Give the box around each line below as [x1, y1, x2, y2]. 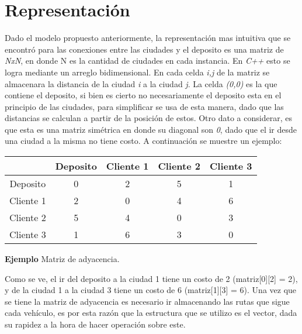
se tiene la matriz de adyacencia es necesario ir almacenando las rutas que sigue [5, 295, 290, 307]
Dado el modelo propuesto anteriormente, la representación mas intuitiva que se [5, 32, 291, 44]
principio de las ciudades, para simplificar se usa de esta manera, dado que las [5, 100, 284, 112]
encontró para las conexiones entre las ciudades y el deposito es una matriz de [5, 43, 284, 55]
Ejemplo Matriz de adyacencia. [5, 253, 120, 265]
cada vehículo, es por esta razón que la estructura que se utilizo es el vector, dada [5, 307, 297, 319]
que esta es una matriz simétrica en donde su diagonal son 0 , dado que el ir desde [5, 123, 297, 135]
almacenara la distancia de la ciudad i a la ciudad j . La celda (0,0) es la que [5, 77, 277, 89]
